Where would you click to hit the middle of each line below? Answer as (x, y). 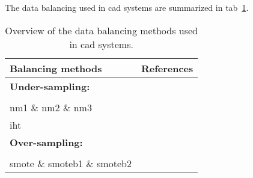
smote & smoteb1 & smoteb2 (71, 163)
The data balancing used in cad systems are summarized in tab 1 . (127, 7)
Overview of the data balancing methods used (101, 30)
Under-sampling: (50, 86)
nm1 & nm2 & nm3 (51, 107)
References (167, 68)
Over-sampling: (46, 142)
